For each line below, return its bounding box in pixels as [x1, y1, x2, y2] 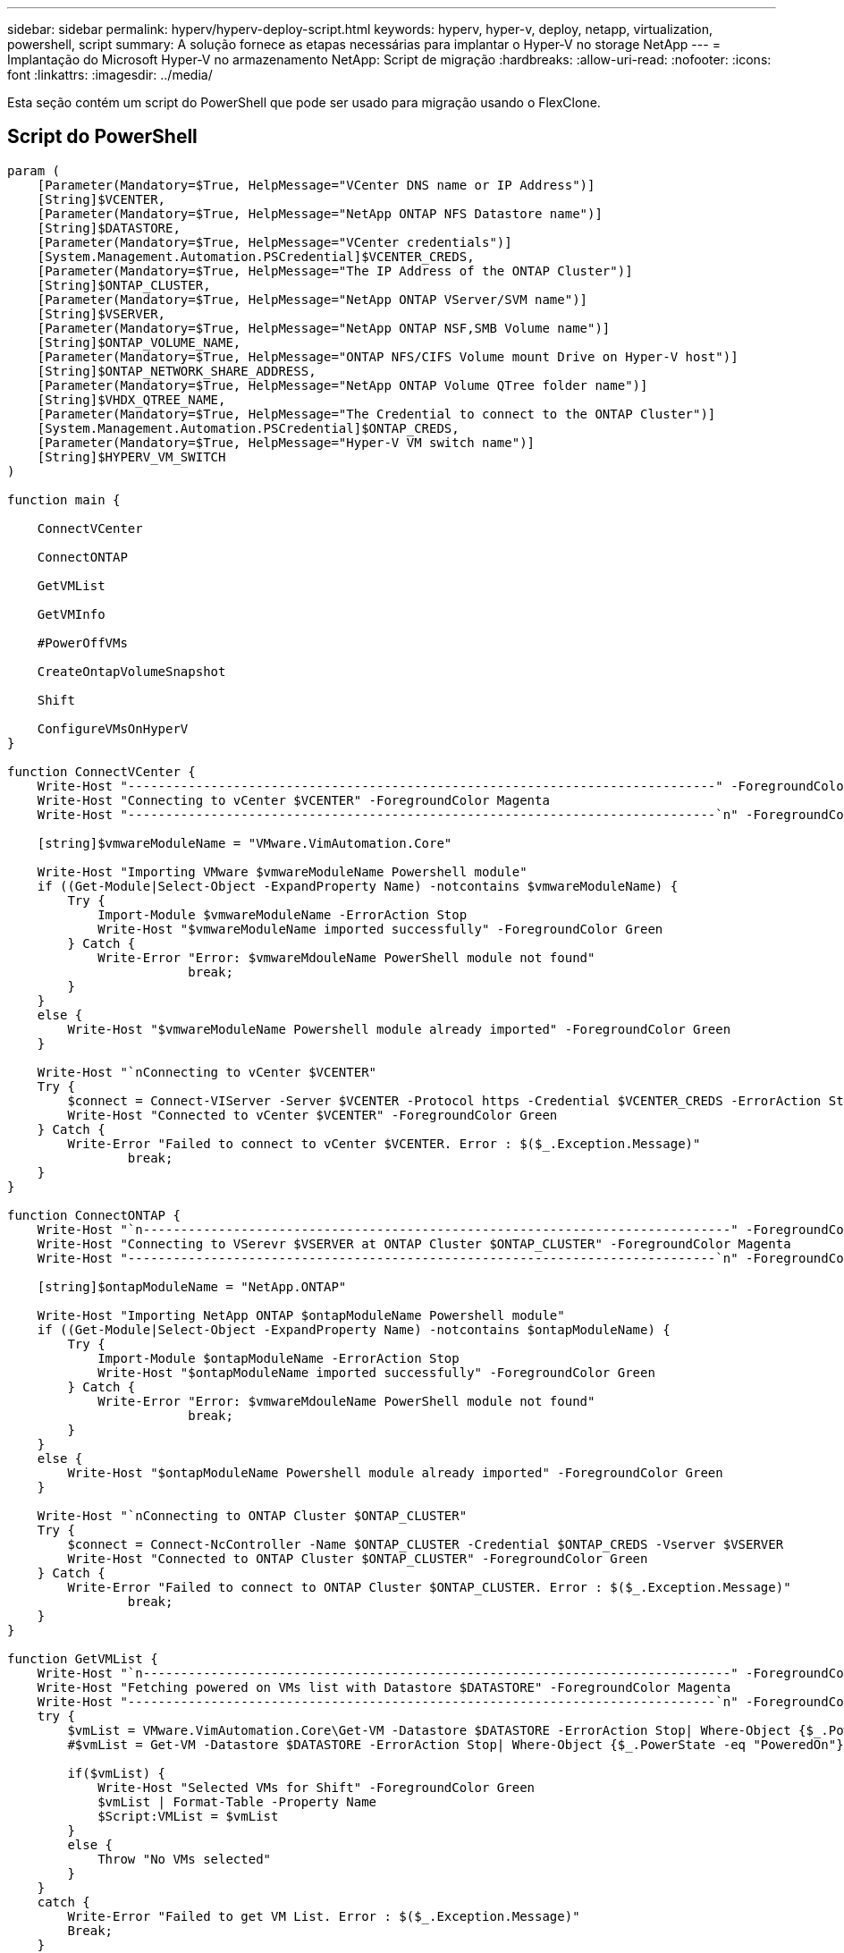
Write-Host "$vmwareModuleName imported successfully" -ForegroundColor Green [97, 921, 663, 936]
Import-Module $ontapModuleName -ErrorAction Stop [97, 1350, 460, 1365]
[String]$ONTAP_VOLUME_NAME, [37, 334, 241, 350]
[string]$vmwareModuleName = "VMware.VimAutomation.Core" [37, 835, 452, 850]
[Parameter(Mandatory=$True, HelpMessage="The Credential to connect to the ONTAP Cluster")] [37, 406, 716, 421]
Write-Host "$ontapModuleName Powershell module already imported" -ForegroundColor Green [67, 1465, 723, 1480]
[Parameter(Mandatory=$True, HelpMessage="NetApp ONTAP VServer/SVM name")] [37, 292, 588, 307]
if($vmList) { [67, 1765, 166, 1780]
